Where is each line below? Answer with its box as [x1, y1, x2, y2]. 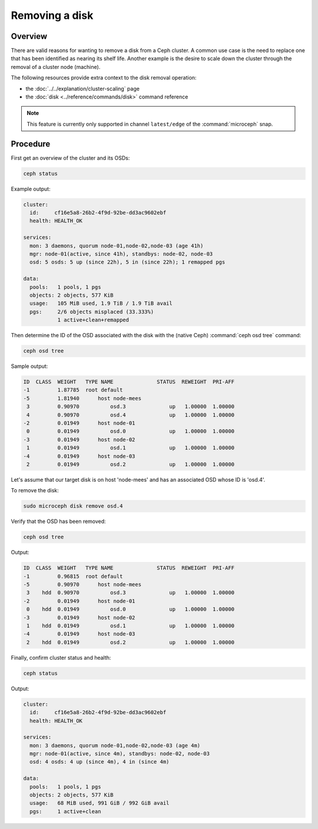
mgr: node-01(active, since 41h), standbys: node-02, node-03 [29, 251, 213, 257]
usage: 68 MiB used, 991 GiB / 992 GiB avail [29, 800, 170, 807]
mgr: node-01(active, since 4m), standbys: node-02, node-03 [29, 751, 210, 757]
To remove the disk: [11, 487, 59, 494]
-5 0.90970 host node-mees [23, 581, 141, 588]
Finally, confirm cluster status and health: [11, 654, 111, 661]
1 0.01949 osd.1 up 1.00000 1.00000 [26, 445, 235, 451]
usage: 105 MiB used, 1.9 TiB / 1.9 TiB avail [29, 300, 173, 307]
